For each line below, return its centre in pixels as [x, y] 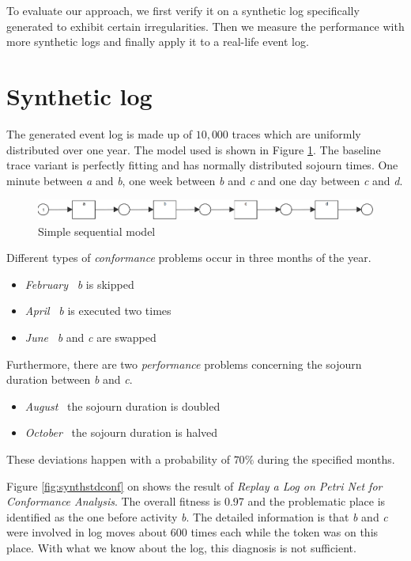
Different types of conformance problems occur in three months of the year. [189, 258]
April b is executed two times [98, 311]
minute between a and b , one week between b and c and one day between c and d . [205, 180]
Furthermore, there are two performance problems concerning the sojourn [184, 364]
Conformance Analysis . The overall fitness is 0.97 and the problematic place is [196, 501]
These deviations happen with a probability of [118, 459]
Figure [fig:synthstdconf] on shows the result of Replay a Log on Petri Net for [194, 485]
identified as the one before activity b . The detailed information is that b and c [197, 516]
